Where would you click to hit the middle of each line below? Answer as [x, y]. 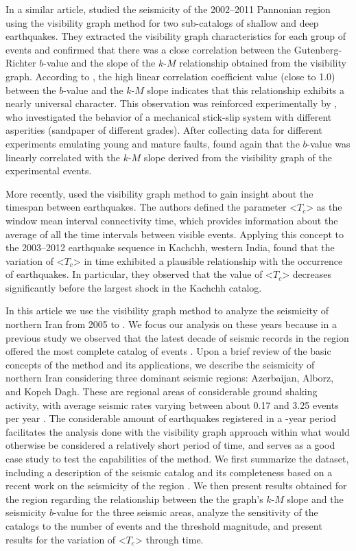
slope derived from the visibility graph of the [238, 157]
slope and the [315, 499]
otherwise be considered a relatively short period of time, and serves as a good [170, 445]
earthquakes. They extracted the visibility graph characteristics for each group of [176, 36]
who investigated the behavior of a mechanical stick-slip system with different [169, 116]
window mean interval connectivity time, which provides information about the [172, 220]
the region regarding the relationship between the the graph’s [134, 499]
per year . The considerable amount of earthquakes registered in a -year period [171, 418]
